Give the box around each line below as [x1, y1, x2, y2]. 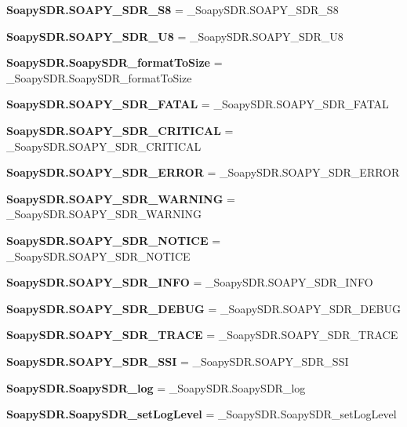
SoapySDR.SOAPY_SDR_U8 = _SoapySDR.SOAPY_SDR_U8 [6, 27, 343, 44]
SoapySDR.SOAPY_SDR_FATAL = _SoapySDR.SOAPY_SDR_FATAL [6, 96, 389, 112]
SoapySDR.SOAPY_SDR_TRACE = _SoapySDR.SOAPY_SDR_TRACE [6, 327, 398, 343]
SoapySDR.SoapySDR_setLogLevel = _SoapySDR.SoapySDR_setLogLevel [6, 406, 397, 422]
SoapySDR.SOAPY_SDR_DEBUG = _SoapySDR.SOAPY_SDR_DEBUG [6, 300, 401, 316]
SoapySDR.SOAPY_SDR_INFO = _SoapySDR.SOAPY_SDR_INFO [6, 274, 373, 290]
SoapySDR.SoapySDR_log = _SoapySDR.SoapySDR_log [6, 379, 306, 396]
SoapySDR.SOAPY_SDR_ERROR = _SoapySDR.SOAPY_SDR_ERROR [6, 164, 400, 181]
